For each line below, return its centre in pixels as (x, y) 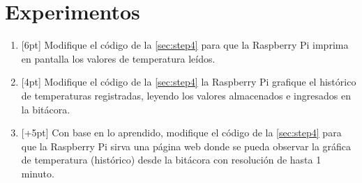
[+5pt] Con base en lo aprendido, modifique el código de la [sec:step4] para (181, 133)
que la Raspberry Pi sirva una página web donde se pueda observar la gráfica (186, 146)
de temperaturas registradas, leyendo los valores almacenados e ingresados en (186, 95)
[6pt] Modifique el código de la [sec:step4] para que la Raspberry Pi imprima (185, 45)
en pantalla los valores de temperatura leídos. (118, 58)
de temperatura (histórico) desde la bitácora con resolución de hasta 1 (171, 160)
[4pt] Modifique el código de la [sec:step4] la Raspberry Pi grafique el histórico (189, 82)
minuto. (38, 173)
